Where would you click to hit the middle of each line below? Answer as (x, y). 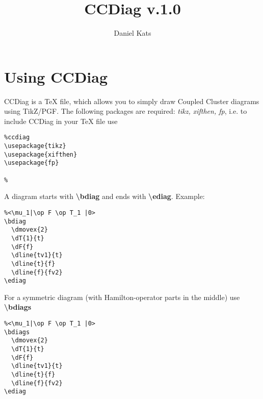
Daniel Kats (133, 33)
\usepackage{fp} (32, 163)
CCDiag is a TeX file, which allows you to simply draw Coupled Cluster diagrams (132, 101)
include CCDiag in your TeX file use (61, 121)
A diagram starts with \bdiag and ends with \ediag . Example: (104, 196)
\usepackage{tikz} (35, 146)
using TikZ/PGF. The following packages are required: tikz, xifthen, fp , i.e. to (126, 111)
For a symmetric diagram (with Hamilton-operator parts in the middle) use (122, 297)
